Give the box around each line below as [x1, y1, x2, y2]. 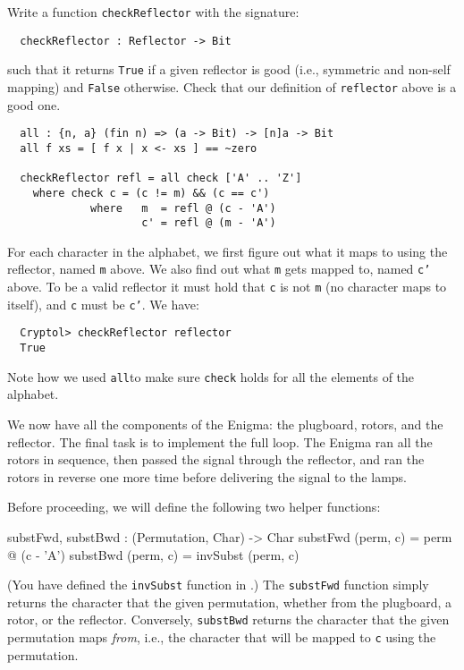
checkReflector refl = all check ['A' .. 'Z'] [20, 172, 302, 185]
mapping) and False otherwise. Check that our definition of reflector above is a [7, 77, 457, 96]
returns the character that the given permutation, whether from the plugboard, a [7, 592, 452, 611]
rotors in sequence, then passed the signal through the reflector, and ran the [7, 450, 425, 469]
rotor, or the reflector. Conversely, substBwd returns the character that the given [7, 610, 450, 629]
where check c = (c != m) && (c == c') [32, 186, 270, 199]
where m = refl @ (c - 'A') [90, 201, 276, 215]
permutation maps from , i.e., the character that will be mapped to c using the [7, 628, 436, 646]
